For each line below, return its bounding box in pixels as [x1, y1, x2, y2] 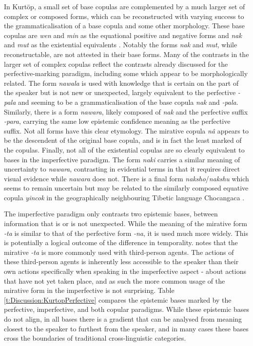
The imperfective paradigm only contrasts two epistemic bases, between [4, 209, 218, 219]
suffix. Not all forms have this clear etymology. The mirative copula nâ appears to [4, 125, 249, 135]
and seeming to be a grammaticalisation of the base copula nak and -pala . [18, 96, 238, 107]
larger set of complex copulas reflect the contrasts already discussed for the [4, 58, 228, 69]
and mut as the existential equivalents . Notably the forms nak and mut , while [4, 39, 237, 50]
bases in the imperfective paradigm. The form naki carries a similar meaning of [4, 154, 240, 164]
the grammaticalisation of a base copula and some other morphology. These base [4, 20, 245, 31]
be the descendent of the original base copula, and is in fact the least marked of [4, 135, 242, 145]
